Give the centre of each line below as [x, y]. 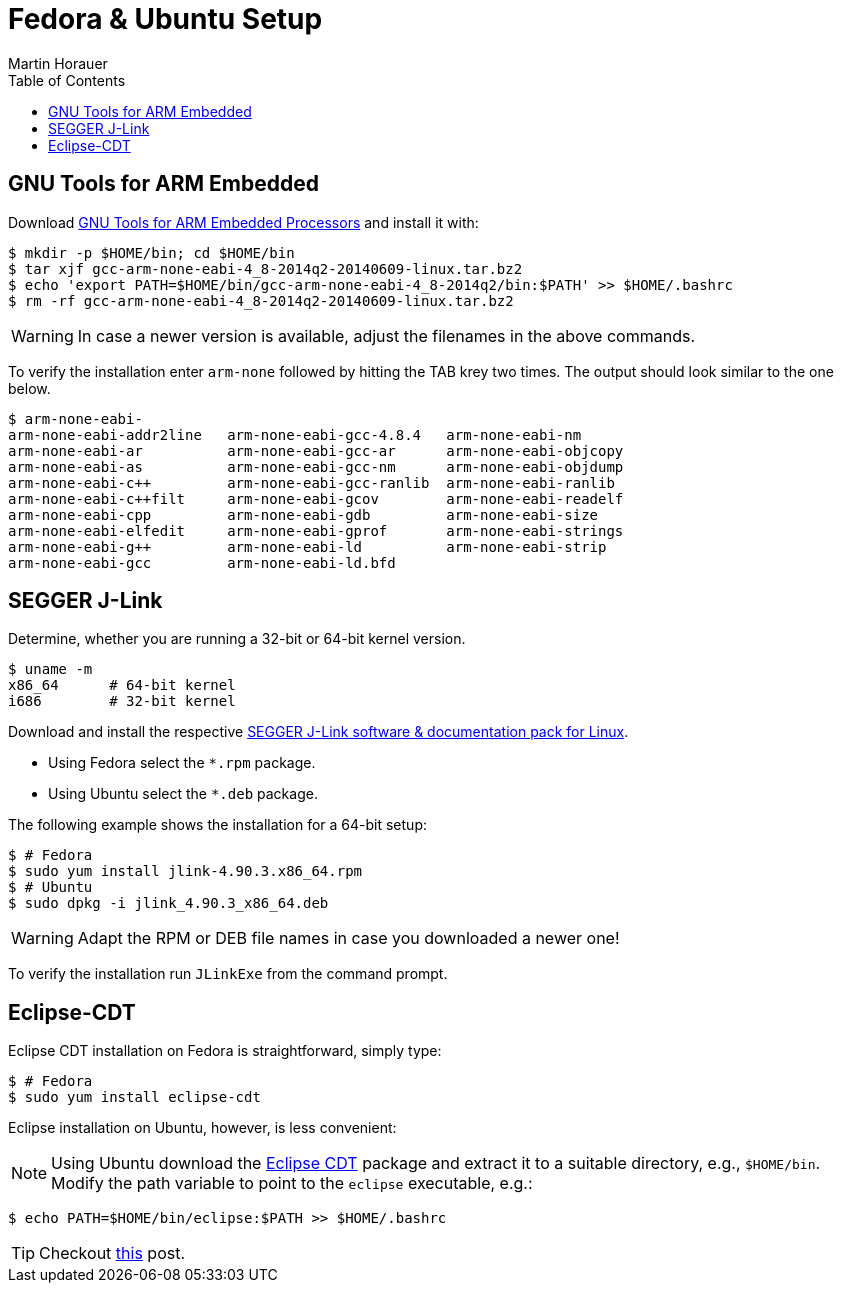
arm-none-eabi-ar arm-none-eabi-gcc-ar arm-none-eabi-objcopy [316, 450]
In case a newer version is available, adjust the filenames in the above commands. [386, 335]
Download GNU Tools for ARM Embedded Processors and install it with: [243, 222]
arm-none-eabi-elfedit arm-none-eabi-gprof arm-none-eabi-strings [316, 530]
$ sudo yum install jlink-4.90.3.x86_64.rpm [185, 871]
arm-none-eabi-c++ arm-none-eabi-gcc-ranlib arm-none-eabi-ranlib [311, 482]
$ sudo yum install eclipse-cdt [134, 1097]
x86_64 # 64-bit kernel [122, 685]
